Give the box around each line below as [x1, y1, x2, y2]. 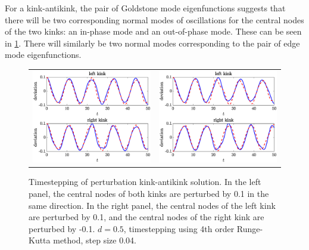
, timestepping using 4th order [123, 222, 235, 234]
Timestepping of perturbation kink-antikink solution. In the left [29, 175, 261, 188]
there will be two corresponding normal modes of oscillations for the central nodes [5, 13, 304, 26]
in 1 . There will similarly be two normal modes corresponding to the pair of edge [5, 36, 300, 49]
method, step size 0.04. [53, 234, 136, 246]
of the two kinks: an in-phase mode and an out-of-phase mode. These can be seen [5, 25, 302, 38]
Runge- [236, 222, 263, 234]
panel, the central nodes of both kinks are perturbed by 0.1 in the [29, 187, 269, 199]
